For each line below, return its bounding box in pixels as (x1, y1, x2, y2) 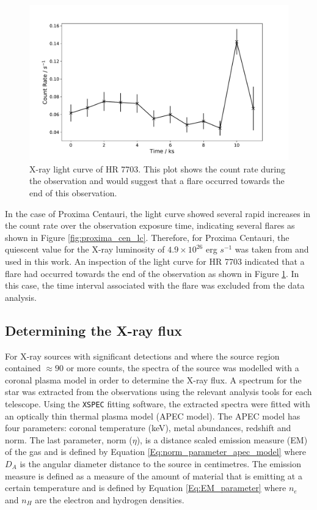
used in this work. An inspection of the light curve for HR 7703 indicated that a (5, 254, 305, 267)
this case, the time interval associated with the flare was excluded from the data (5, 279, 305, 292)
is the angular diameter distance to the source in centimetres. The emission (20, 457, 302, 470)
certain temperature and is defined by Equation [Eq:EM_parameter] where (5, 481, 286, 494)
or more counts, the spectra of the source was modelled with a (66, 361, 299, 374)
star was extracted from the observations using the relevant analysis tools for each (5, 385, 312, 398)
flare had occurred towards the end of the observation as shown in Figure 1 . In (5, 267, 299, 279)
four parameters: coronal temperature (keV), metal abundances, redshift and (5, 421, 291, 434)
